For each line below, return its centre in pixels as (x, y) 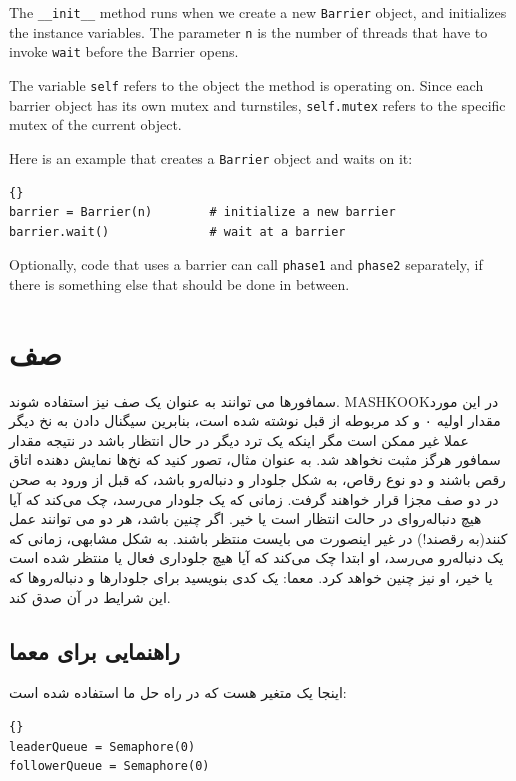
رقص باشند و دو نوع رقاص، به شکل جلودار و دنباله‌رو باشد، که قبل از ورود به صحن (257, 479)
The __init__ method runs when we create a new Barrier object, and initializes (258, 12)
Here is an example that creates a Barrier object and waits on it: (211, 157)
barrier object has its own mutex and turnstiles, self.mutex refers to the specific (257, 104)
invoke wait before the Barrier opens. (124, 51)
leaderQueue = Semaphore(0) (102, 746)
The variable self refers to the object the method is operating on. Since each (246, 84)
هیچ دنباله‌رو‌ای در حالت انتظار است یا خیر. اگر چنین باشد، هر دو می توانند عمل (245, 518)
